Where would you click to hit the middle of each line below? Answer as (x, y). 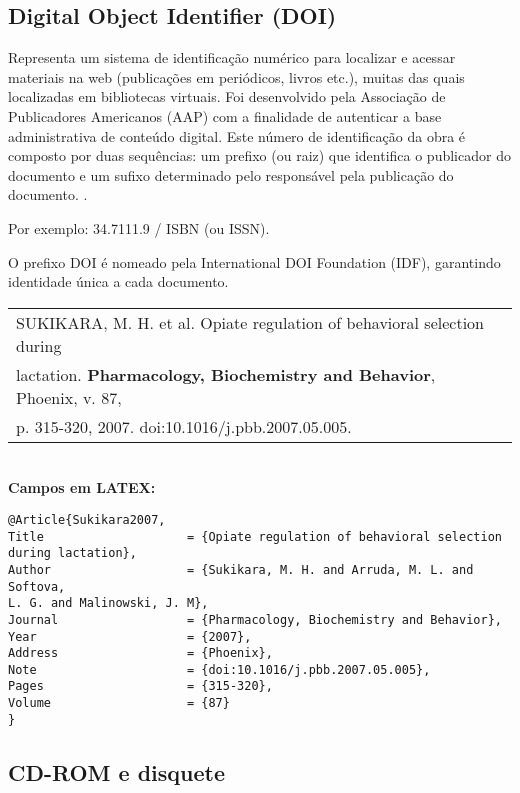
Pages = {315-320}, (140, 686)
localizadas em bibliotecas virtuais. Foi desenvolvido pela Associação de (227, 96)
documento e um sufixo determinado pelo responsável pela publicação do (231, 174)
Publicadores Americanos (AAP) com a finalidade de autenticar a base (225, 115)
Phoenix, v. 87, (69, 397)
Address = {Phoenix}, (140, 653)
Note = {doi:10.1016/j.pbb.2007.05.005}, (219, 669)
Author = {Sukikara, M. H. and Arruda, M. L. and (241, 569)
